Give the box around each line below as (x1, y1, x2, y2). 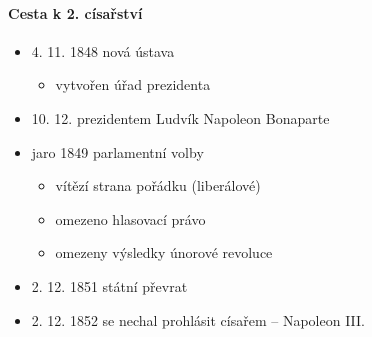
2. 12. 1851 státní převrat (31, 275, 188, 296)
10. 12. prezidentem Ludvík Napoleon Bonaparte (31, 107, 330, 128)
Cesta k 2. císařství (8, 2, 143, 23)
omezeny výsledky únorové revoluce (55, 242, 273, 263)
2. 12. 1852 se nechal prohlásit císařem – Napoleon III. (31, 309, 365, 330)
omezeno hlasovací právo (55, 208, 206, 229)
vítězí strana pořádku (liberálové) (55, 175, 261, 196)
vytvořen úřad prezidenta (55, 74, 211, 95)
